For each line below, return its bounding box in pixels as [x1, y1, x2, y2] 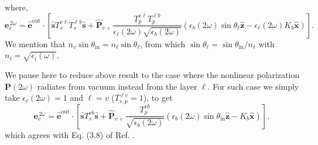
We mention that [5, 37, 66, 49]
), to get [143, 91, 173, 104]
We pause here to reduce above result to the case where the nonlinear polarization [5, 68, 300, 80]
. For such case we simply [207, 80, 299, 92]
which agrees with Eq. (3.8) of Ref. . [5, 128, 135, 140]
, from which [140, 37, 186, 49]
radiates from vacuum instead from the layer [37, 80, 197, 92]
